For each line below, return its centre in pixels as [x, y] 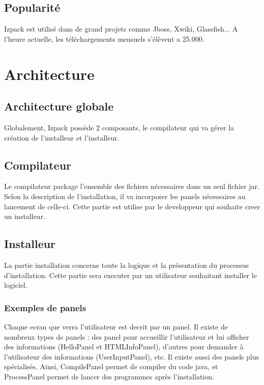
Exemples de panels [45, 307]
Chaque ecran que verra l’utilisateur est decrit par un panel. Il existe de [116, 326]
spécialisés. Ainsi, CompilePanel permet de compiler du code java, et [111, 366]
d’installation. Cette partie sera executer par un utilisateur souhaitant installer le [130, 275]
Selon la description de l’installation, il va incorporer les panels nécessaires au [125, 196]
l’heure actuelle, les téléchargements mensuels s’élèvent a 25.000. [104, 38]
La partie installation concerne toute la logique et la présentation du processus [127, 265]
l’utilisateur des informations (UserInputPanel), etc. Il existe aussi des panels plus [132, 356]
